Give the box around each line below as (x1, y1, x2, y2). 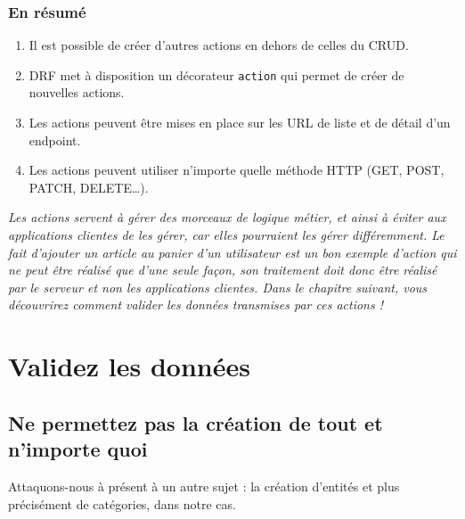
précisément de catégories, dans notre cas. (8, 494, 236, 513)
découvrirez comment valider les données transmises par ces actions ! (8, 295, 384, 314)
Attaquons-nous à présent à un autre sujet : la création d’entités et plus (8, 476, 400, 495)
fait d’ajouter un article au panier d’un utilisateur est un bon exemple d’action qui (8, 243, 457, 261)
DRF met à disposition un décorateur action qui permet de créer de (29, 65, 404, 84)
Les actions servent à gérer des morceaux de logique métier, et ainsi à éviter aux (8, 208, 446, 227)
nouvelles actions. (29, 83, 125, 102)
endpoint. (29, 130, 81, 149)
